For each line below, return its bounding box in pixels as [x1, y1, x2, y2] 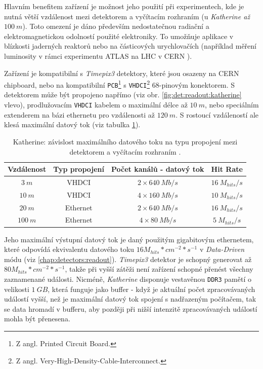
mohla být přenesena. [4, 313, 70, 324]
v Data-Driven [199, 244, 245, 254]
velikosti [4, 283, 29, 294]
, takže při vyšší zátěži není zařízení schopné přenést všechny [65, 264, 253, 274]
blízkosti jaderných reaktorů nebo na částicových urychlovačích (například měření [4, 41, 256, 51]
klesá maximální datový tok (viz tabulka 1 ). [4, 119, 141, 130]
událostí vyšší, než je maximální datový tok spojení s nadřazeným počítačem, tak [4, 293, 256, 304]
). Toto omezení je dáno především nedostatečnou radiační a [22, 21, 209, 31]
